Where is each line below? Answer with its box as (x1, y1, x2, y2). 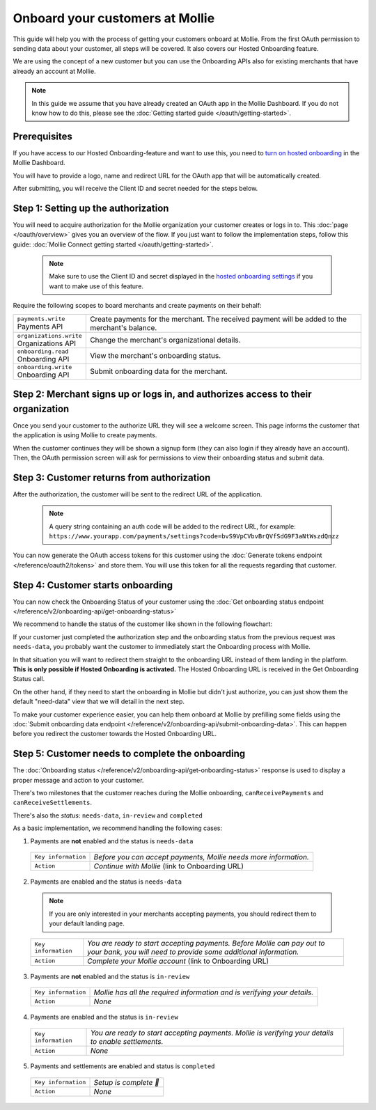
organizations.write (17, 331, 83, 339)
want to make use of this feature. (49, 282, 144, 290)
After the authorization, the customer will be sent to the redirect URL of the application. (13, 490, 263, 498)
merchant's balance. (89, 322, 157, 332)
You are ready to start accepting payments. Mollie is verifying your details (90, 1028, 334, 1038)
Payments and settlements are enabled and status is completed (30, 1062, 215, 1070)
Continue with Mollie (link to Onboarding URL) (93, 861, 244, 870)
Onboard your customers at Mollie (13, 10, 215, 26)
